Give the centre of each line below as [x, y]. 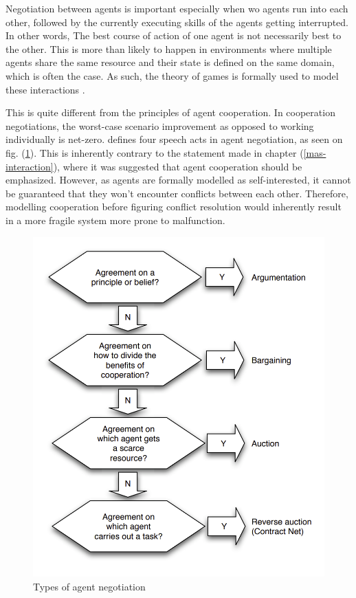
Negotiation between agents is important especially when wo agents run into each [177, 8]
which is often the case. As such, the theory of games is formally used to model [172, 75]
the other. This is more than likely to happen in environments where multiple [169, 48]
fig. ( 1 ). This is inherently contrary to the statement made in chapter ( [155, 152]
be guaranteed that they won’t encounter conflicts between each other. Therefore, [177, 193]
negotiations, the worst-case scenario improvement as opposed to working [160, 125]
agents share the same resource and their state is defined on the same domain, [170, 62]
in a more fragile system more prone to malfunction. [115, 220]
